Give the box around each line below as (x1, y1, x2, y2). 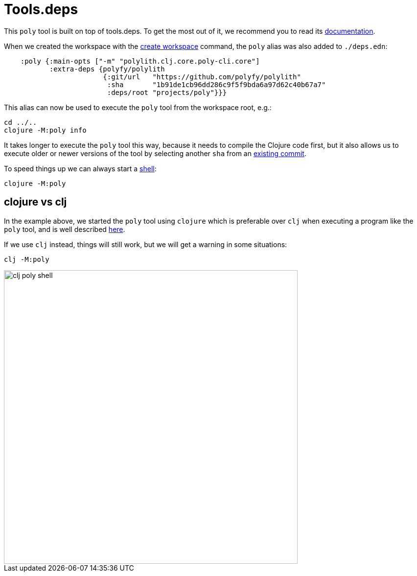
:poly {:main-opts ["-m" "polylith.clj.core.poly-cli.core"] (20, 57, 260, 65)
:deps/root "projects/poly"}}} (107, 88, 227, 96)
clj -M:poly (4, 255, 49, 263)
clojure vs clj (4, 196, 67, 208)
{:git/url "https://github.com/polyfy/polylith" (103, 72, 301, 81)
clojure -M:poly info (4, 126, 87, 134)
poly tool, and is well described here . (4, 225, 125, 233)
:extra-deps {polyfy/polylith (49, 65, 165, 73)
